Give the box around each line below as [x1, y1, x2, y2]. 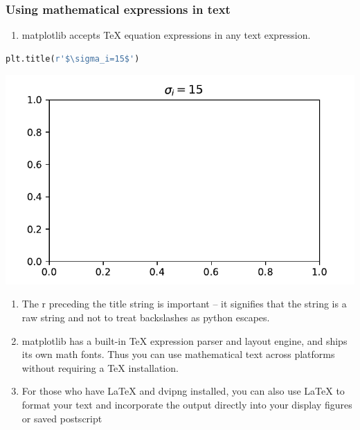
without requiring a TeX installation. [21, 360, 179, 375]
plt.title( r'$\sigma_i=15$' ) [6, 53, 140, 64]
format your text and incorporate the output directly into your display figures [21, 397, 352, 411]
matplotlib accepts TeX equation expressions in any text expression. [21, 28, 311, 42]
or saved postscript [21, 411, 102, 425]
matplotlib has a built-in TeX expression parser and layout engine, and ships [21, 333, 348, 348]
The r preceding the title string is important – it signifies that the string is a [21, 296, 347, 311]
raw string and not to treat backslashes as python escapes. [21, 310, 270, 324]
